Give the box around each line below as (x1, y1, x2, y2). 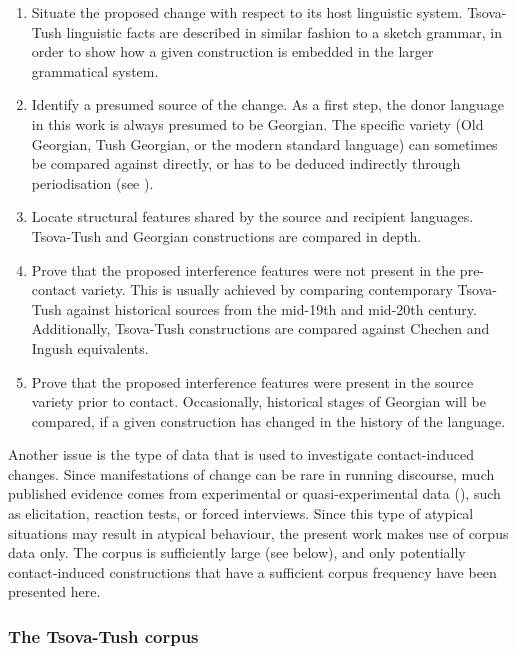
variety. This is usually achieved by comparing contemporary (81, 279, 453, 300)
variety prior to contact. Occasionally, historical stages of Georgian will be (31, 391, 486, 412)
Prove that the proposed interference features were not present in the (31, 259, 456, 280)
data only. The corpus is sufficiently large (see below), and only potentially (8, 542, 466, 563)
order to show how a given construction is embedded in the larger (31, 41, 434, 62)
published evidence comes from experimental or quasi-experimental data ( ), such (8, 483, 501, 504)
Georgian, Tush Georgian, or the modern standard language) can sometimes (31, 133, 498, 154)
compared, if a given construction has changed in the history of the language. (31, 410, 506, 431)
